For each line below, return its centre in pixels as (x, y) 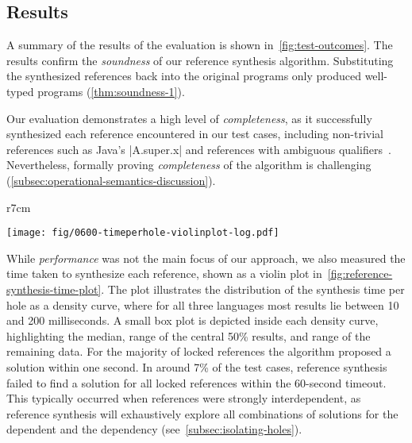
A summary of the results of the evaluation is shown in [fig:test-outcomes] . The (200, 45)
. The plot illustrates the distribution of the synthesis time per (253, 289)
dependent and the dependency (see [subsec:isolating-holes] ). (154, 429)
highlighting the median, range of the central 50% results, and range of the (189, 335)
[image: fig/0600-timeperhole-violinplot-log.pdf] (143, 233)
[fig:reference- (360, 274)
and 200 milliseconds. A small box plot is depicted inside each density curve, (193, 320)
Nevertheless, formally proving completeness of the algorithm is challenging (189, 165)
